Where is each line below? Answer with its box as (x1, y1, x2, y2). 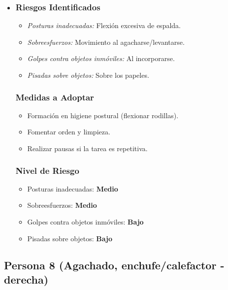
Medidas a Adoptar (15, 91, 94, 103)
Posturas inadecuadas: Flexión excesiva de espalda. (27, 20, 181, 31)
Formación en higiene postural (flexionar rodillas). (27, 110, 179, 120)
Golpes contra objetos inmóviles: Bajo (27, 217, 144, 226)
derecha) (4, 271, 49, 287)
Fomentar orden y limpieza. (27, 127, 110, 137)
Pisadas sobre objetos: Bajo (27, 233, 113, 243)
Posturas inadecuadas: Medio (27, 183, 118, 193)
